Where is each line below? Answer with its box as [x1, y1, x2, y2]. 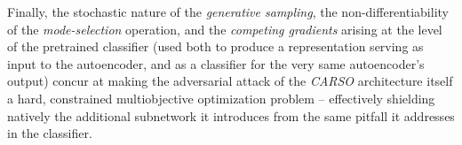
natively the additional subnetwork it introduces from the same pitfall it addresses [7, 106, 455, 125]
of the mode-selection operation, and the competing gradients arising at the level [7, 19, 442, 38]
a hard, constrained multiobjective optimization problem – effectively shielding [7, 88, 435, 107]
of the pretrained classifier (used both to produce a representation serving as [7, 37, 424, 56]
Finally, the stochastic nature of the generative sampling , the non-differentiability [7, 3, 449, 20]
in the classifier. [7, 124, 92, 142]
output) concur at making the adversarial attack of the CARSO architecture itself [7, 72, 453, 90]
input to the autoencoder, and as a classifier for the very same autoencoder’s [7, 54, 425, 72]
